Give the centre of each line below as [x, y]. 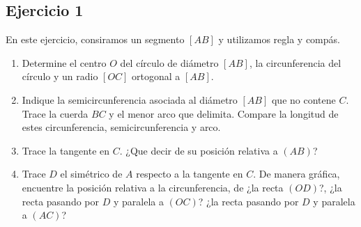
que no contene [304, 99]
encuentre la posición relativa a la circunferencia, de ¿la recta [153, 187]
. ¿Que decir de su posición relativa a [199, 150]
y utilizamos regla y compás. [279, 39]
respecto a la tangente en [190, 174]
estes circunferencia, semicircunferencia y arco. [121, 127]
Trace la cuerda [55, 113]
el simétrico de [91, 174]
